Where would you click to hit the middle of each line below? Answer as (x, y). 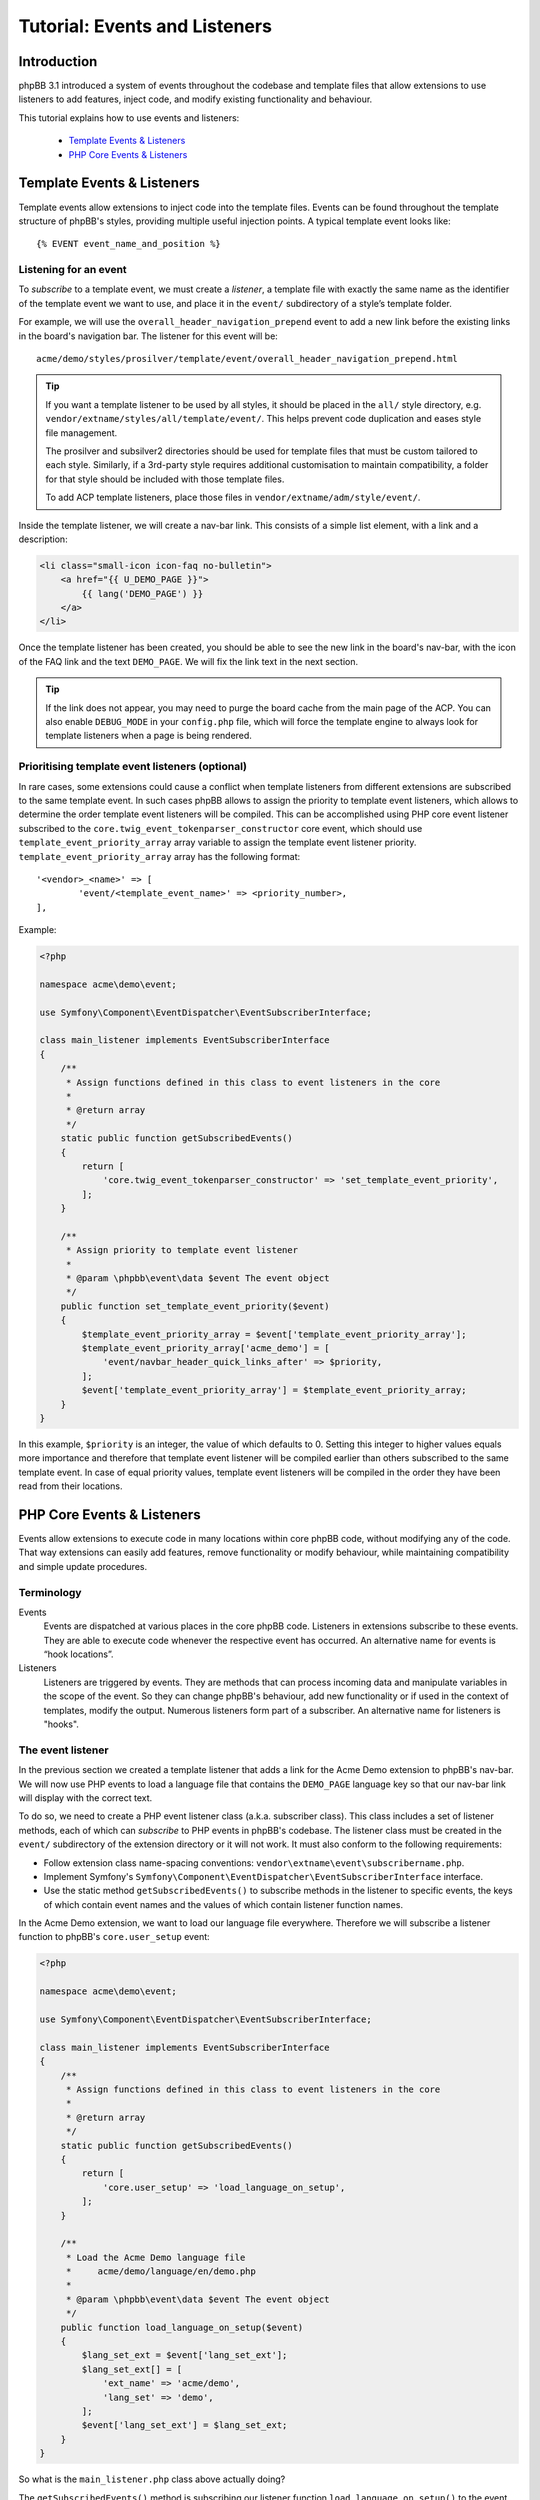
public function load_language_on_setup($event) (182, 2327)
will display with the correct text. (85, 1797)
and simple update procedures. (83, 1566)
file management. (81, 432)
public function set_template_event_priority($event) (195, 1306)
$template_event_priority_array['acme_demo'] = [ (205, 1348)
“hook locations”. (78, 1654)
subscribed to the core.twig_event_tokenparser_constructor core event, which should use (220, 828)
